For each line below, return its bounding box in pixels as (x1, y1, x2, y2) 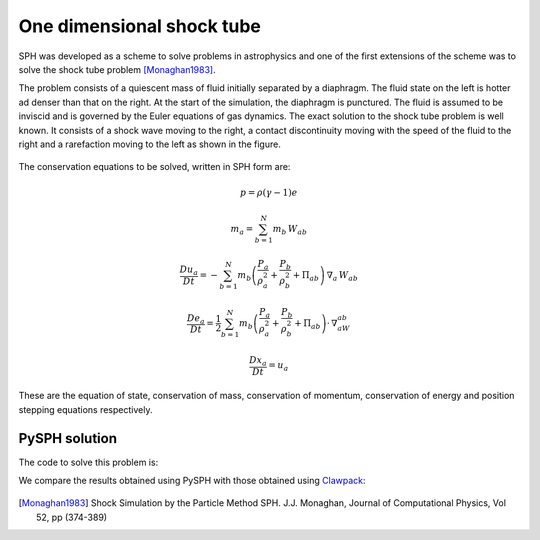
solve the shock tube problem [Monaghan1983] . (18, 63, 217, 75)
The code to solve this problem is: (18, 456, 159, 468)
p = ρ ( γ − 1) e (240, 187, 298, 199)
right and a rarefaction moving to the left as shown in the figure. (18, 138, 282, 150)
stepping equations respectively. (18, 403, 153, 415)
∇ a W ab (326, 269, 359, 283)
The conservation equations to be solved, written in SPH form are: (18, 161, 291, 173)
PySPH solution (18, 430, 118, 447)
